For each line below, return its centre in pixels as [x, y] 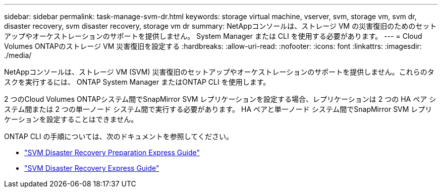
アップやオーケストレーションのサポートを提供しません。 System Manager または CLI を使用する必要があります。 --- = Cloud [213, 36]
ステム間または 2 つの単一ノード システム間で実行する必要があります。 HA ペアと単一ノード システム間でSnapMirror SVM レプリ [218, 109]
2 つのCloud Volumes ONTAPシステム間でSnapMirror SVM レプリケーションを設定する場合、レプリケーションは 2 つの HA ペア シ [220, 99]
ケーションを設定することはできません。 [71, 119]
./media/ [18, 55]
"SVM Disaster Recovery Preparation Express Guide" [112, 152]
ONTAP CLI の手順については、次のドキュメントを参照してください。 [119, 136]
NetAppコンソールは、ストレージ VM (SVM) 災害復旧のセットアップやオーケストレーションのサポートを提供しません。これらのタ [219, 72]
